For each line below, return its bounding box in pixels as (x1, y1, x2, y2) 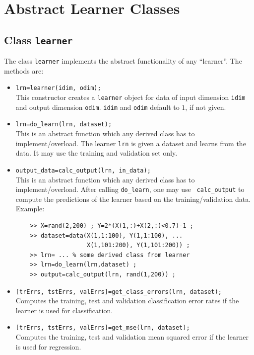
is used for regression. (15, 341, 81, 352)
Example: (15, 203, 45, 214)
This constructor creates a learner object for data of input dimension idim (15, 92, 246, 102)
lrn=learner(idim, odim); (15, 85, 101, 92)
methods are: (4, 65, 44, 76)
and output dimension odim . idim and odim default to (15, 101, 180, 112)
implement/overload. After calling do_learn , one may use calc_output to (15, 184, 245, 194)
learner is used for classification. (15, 305, 113, 315)
